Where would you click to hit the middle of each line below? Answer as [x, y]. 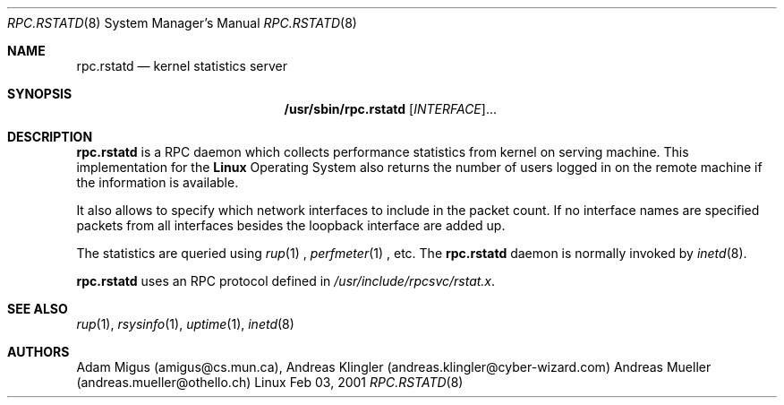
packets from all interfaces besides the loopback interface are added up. [291, 225]
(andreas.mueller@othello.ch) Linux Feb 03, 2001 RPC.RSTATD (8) [270, 382]
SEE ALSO [38, 309]
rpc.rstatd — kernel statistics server [182, 66]
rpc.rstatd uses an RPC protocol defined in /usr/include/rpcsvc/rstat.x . [286, 281]
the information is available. [158, 182]
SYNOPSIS [40, 94]
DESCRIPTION [50, 137]
